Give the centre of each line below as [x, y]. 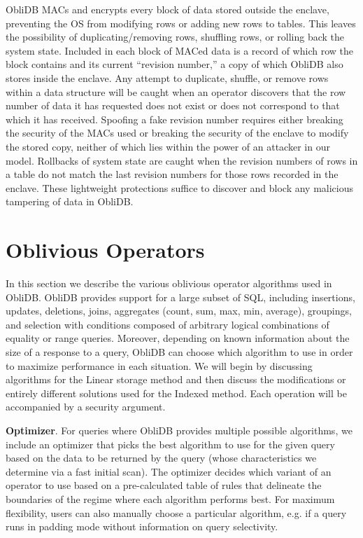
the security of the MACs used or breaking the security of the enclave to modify [177, 133]
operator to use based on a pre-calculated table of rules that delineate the [164, 485]
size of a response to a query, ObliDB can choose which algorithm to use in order [179, 352]
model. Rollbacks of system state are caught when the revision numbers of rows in [182, 160]
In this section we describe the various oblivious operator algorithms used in [169, 283]
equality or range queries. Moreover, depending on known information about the [178, 338]
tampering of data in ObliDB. [70, 201]
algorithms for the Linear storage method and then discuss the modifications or [176, 379]
